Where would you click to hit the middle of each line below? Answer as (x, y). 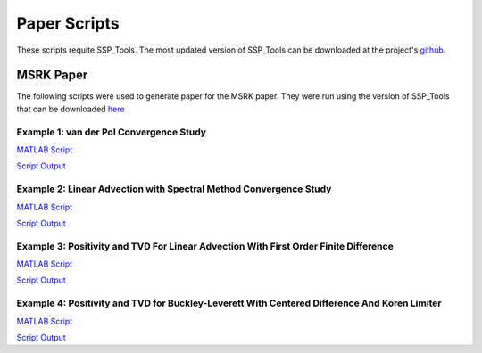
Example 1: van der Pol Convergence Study (112, 132)
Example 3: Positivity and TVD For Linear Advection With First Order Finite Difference (205, 246)
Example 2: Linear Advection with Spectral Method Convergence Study (174, 189)
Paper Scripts (68, 23)
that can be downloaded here (71, 109)
